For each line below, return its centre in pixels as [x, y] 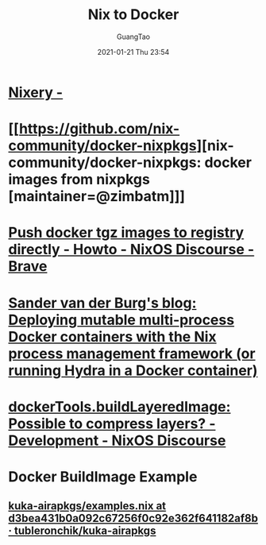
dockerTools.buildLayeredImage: [120, 406]
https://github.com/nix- [99, 129]
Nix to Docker [133, 15]
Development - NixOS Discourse [117, 441]
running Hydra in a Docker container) [133, 370]
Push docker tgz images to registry [126, 233]
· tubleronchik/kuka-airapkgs [82, 531]
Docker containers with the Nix [112, 336]
